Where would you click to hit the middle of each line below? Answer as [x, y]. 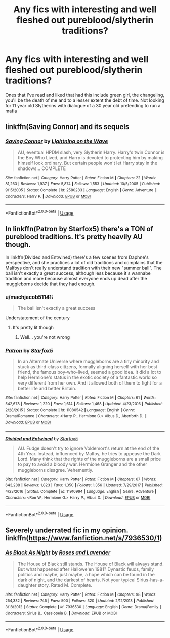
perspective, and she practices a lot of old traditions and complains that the [84, 262]
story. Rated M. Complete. [65, 585]
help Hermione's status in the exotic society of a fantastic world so [87, 377]
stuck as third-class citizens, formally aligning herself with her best [88, 367]
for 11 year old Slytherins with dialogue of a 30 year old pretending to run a [83, 105]
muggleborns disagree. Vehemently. [55, 470]
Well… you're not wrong [45, 337]
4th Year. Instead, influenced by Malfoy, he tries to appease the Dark [89, 453]
